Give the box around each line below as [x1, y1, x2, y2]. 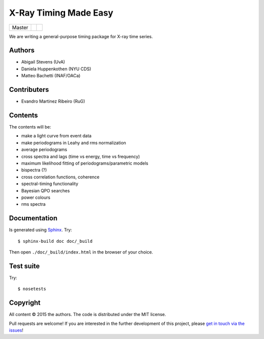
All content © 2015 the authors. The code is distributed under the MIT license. [9, 312, 166, 318]
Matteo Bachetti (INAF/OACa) [21, 73, 81, 79]
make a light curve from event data [21, 133, 92, 139]
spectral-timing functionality [21, 181, 78, 187]
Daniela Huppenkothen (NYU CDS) [21, 66, 91, 72]
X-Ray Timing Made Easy [9, 7, 113, 18]
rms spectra [21, 201, 46, 207]
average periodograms [21, 147, 67, 152]
